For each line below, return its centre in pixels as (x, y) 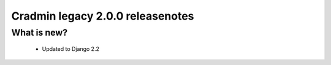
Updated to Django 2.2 (70, 49)
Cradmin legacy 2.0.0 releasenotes (103, 16)
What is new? (40, 32)
